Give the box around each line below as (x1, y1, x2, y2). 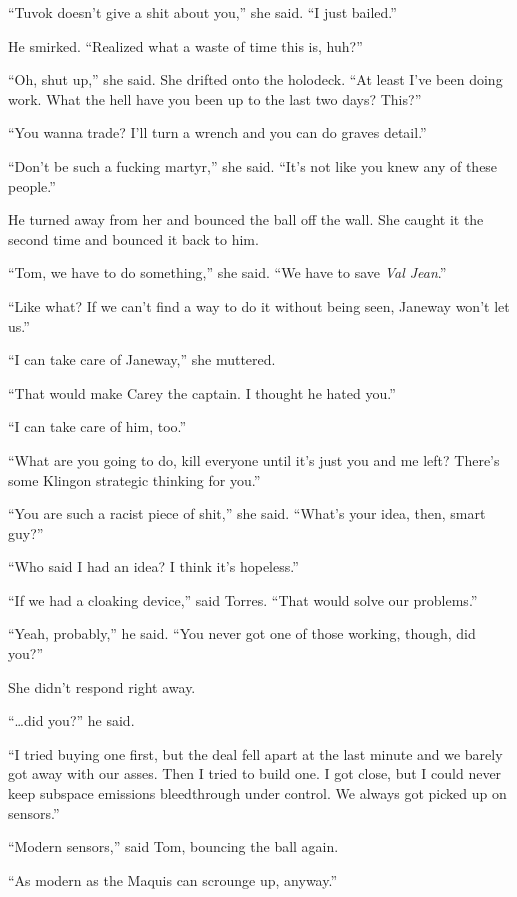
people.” (8, 175, 56, 196)
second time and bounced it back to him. (8, 228, 259, 249)
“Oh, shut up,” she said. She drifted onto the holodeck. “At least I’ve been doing (8, 69, 503, 90)
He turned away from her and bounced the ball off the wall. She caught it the (8, 209, 484, 230)
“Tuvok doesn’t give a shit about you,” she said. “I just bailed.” (8, 2, 397, 22)
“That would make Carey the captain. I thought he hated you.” (8, 382, 396, 403)
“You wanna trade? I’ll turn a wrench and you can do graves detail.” (8, 122, 427, 143)
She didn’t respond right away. (8, 676, 196, 697)
